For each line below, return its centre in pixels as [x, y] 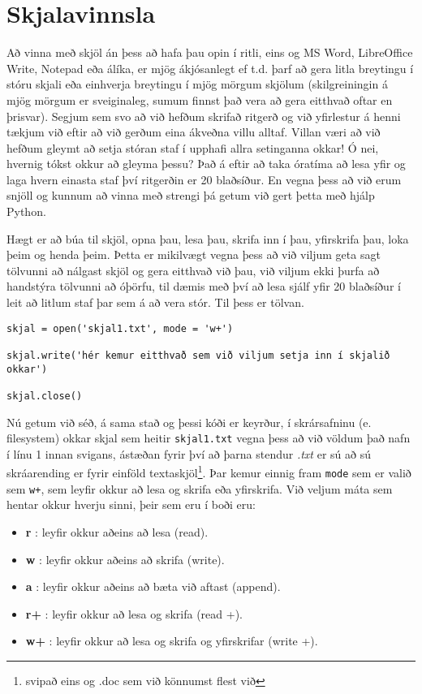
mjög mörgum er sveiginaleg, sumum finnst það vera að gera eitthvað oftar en [200, 99]
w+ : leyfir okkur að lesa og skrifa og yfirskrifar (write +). [172, 641]
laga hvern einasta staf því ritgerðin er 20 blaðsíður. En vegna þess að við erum [204, 179]
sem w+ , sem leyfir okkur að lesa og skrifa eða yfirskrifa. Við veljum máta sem [200, 488]
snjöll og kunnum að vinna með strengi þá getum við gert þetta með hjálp [191, 195]
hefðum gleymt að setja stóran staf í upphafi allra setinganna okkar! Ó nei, [193, 147]
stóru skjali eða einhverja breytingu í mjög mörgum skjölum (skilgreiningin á [197, 84]
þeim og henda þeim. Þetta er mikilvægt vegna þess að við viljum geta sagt [194, 254]
